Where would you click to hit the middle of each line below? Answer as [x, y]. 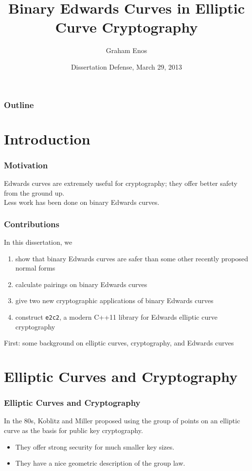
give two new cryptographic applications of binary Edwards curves [114, 300]
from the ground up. [34, 192]
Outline [19, 104]
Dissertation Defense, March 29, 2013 [126, 66]
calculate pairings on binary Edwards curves [81, 284]
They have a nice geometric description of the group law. [100, 463]
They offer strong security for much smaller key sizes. [95, 446]
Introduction [47, 138]
